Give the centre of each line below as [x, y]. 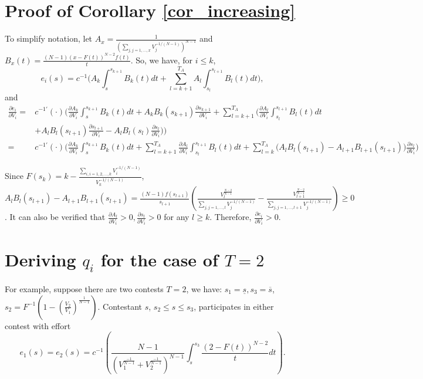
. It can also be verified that [55, 217]
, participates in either [234, 306]
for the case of [159, 259]
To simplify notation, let [49, 38]
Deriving [40, 259]
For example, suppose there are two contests [84, 288]
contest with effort [38, 325]
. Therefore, [231, 217]
